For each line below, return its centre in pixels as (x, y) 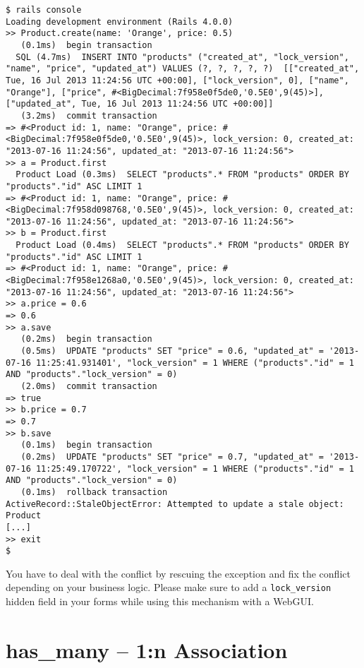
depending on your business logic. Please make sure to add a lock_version (169, 587)
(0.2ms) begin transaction (86, 339)
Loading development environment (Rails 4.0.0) (120, 22)
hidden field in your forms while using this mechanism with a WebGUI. (160, 601)
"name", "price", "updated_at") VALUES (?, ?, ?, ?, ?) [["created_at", (183, 69)
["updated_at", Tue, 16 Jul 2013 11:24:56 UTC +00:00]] (140, 104)
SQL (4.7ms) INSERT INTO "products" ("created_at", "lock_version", (182, 57)
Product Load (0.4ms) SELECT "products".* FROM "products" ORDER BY (182, 245)
